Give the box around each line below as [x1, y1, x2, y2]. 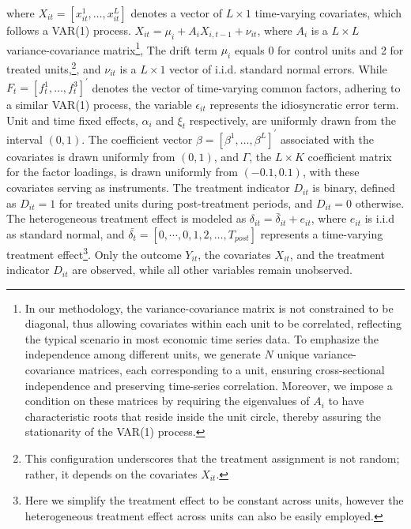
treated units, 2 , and [6, 58, 101, 77]
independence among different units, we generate [25, 346, 261, 362]
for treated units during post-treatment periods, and [58, 194, 313, 211]
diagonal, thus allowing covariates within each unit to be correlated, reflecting [25, 315, 402, 332]
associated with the [280, 130, 374, 147]
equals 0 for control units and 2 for [234, 41, 404, 58]
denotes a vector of [130, 5, 223, 21]
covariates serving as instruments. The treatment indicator [6, 179, 290, 196]
